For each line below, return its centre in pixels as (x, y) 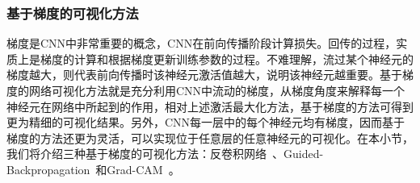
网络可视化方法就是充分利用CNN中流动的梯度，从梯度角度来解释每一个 (217, 90)
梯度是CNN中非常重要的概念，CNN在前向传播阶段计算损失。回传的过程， (202, 43)
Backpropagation (48, 169)
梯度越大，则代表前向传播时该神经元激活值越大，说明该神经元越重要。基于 (204, 75)
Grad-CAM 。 (143, 169)
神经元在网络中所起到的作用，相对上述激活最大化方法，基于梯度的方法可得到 (210, 106)
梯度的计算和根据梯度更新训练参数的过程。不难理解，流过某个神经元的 (227, 58)
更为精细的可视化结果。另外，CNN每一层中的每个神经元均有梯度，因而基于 (206, 122)
